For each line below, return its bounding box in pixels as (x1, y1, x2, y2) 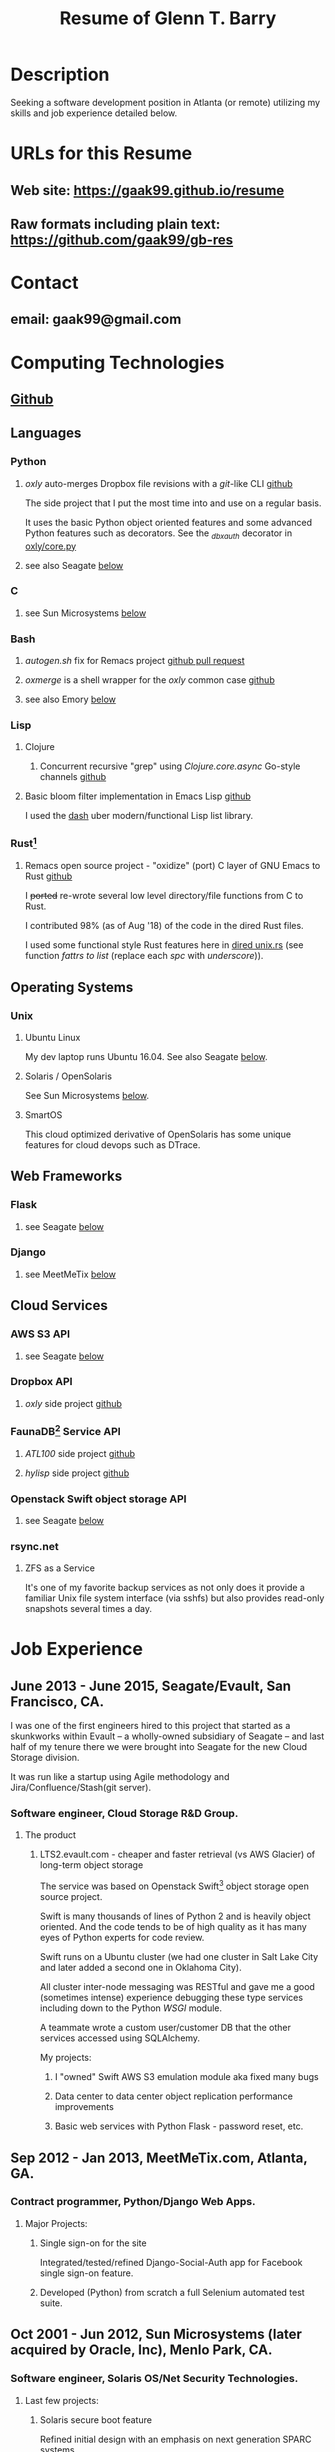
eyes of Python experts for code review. (39, 1932, 205, 1944)
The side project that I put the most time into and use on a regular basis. (24, 497, 322, 509)
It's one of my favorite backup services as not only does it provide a (24, 1582, 305, 1594)
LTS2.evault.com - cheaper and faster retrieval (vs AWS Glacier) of (39, 1848, 316, 1861)
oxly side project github (24, 1397, 123, 1409)
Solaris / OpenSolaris (24, 1070, 113, 1082)
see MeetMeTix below (24, 1268, 117, 1280)
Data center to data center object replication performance (54, 2090, 293, 2102)
